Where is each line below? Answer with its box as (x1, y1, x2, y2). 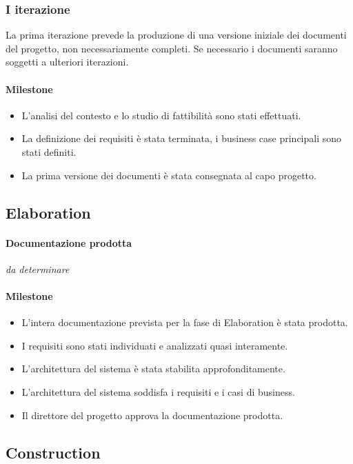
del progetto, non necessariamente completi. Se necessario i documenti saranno (6, 41, 338, 55)
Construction (6, 441, 101, 463)
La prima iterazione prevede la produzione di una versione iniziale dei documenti (6, 28, 347, 42)
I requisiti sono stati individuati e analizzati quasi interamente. (21, 338, 288, 352)
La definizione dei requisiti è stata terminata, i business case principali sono (21, 131, 342, 145)
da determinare (6, 261, 70, 276)
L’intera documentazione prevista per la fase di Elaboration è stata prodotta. (21, 315, 348, 330)
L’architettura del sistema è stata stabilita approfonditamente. (21, 361, 285, 376)
